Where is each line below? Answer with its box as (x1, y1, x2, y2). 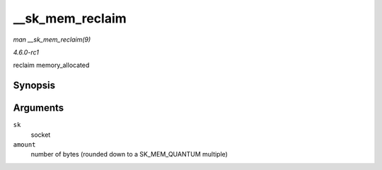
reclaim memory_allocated (13, 61, 90, 70)
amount (13, 141, 36, 149)
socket (30, 130, 51, 139)
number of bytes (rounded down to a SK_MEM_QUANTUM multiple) (30, 150, 228, 159)
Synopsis (13, 80, 56, 92)
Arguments (13, 102, 64, 114)
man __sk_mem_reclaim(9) (13, 35, 91, 44)
